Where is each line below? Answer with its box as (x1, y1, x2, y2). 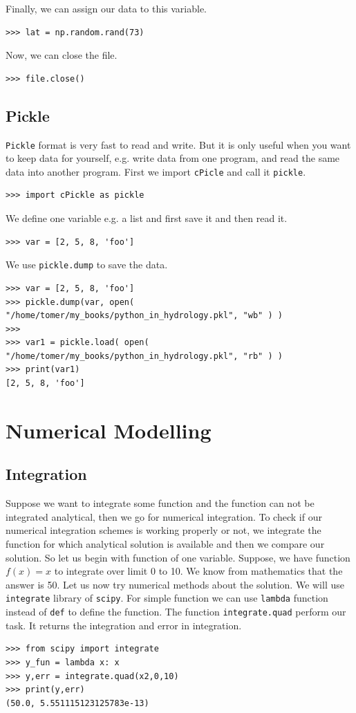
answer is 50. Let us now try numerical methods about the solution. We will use (6, 577, 344, 591)
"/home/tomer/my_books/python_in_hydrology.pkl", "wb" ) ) (6, 311, 283, 321)
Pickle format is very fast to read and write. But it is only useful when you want (6, 137, 351, 151)
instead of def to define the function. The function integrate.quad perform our (6, 604, 346, 619)
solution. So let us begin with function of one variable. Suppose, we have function (6, 550, 350, 564)
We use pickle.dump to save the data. (6, 257, 168, 272)
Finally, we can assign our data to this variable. (6, 1, 207, 15)
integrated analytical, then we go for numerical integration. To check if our (6, 509, 322, 524)
